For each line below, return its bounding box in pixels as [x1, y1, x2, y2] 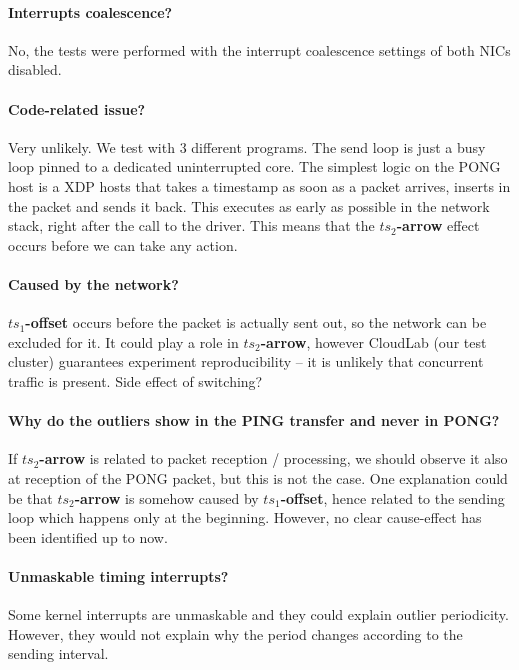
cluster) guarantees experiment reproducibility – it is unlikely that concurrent [8, 351, 484, 372]
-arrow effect [396, 215, 480, 236]
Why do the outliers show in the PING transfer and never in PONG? [8, 410, 500, 431]
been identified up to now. [8, 526, 168, 547]
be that [8, 487, 53, 508]
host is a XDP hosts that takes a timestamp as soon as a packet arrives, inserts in [8, 175, 511, 196]
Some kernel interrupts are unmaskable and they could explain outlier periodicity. [8, 604, 509, 625]
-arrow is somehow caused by [74, 487, 259, 508]
